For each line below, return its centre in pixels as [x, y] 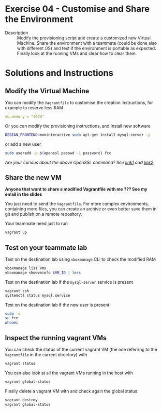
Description [16, 33]
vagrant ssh [17, 291]
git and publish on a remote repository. [44, 214]
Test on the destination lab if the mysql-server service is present [69, 282]
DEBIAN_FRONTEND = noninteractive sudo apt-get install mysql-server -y [78, 135]
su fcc [12, 318]
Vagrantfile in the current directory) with [46, 355]
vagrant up [16, 232]
